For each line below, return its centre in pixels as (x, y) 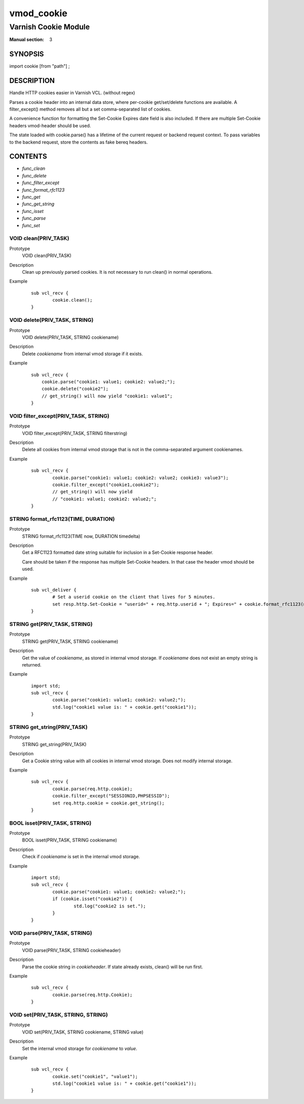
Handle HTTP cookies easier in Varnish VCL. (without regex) (72, 93)
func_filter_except (41, 183)
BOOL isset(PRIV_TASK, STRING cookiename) (70, 840)
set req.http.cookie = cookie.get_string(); (108, 803)
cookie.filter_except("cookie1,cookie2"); (106, 485)
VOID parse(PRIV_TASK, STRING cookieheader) (71, 950)
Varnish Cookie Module (50, 27)
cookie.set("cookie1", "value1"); (95, 1076)
